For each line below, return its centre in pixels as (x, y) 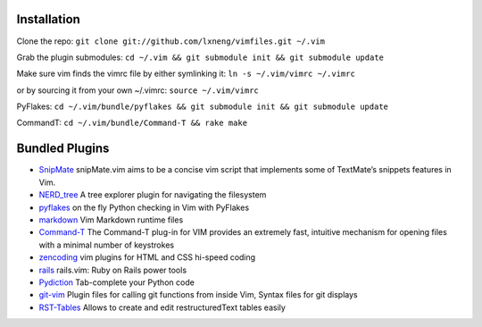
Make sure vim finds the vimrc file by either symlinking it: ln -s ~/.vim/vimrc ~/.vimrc (186, 74)
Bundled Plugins (63, 149)
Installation (48, 19)
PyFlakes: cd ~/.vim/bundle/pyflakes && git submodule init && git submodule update (202, 106)
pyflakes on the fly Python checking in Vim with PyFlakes (144, 207)
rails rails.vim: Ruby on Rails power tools (113, 270)
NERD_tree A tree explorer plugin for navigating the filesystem (153, 195)
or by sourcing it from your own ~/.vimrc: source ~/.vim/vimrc (137, 90)
